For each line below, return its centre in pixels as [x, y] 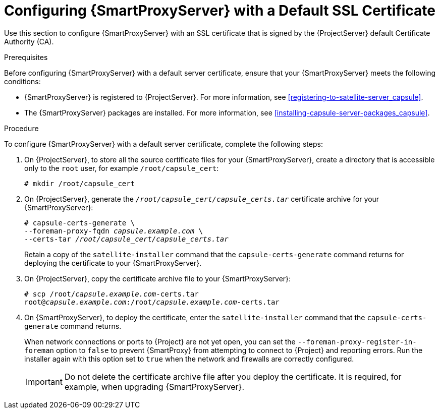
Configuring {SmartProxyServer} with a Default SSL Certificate [220, 11]
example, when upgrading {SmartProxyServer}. [154, 387]
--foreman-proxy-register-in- [357, 342]
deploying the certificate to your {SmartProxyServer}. [113, 263]
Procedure [21, 128]
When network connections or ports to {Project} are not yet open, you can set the [160, 341]
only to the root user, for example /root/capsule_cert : [122, 168]
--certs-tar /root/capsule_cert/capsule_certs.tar [126, 239]
